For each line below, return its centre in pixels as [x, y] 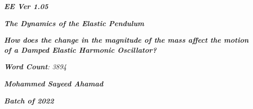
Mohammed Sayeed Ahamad [54, 83]
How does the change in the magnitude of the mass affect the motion [126, 40]
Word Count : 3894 [35, 67]
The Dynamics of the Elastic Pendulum [74, 23]
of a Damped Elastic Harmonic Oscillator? [80, 49]
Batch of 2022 [29, 100]
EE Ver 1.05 [26, 6]
